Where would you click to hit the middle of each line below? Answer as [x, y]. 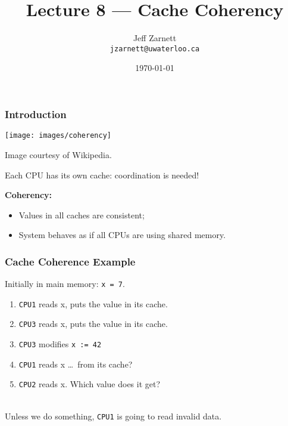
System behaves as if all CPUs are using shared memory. [122, 235]
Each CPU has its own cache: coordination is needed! [102, 175]
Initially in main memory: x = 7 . [65, 284]
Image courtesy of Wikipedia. [58, 154]
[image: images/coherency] [58, 136]
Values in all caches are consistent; [82, 214]
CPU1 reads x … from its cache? [76, 364]
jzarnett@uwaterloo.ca [155, 49]
